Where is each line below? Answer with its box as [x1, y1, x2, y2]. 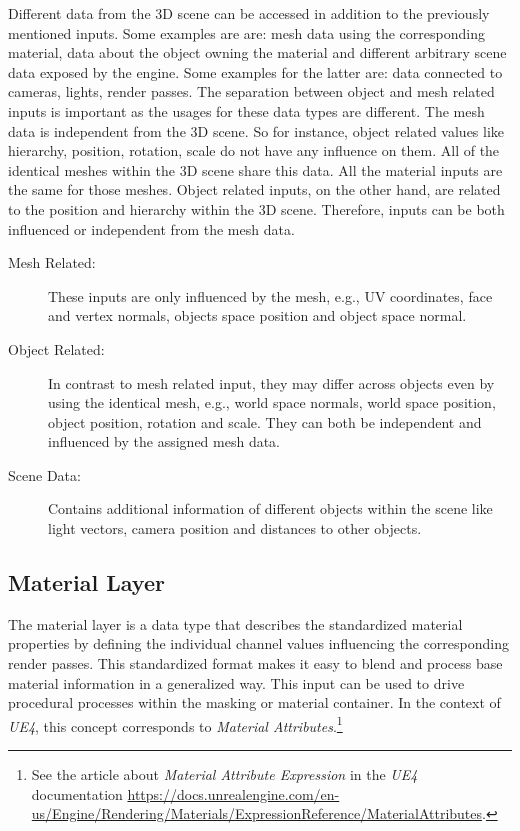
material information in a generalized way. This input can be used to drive [8, 672, 465, 693]
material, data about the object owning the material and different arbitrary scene [8, 42, 507, 63]
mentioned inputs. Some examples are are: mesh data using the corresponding [8, 22, 485, 43]
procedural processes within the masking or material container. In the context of [8, 692, 501, 713]
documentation [31, 783, 123, 804]
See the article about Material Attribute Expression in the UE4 [31, 764, 418, 785]
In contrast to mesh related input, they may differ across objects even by [48, 372, 495, 393]
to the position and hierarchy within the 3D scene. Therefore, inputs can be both [8, 198, 505, 219]
